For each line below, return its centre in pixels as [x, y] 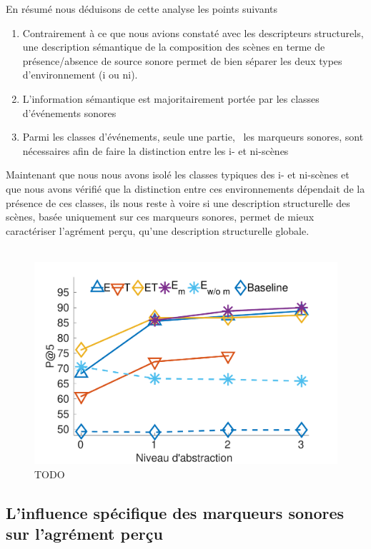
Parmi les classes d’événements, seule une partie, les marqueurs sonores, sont [193, 137]
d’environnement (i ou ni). [80, 75]
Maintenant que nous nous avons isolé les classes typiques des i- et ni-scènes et [178, 175]
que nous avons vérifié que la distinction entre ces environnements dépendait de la [185, 188]
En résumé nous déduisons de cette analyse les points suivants [142, 9]
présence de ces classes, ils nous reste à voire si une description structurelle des [178, 202]
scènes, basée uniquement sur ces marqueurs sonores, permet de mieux [160, 217]
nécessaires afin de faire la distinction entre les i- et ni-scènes [155, 150]
